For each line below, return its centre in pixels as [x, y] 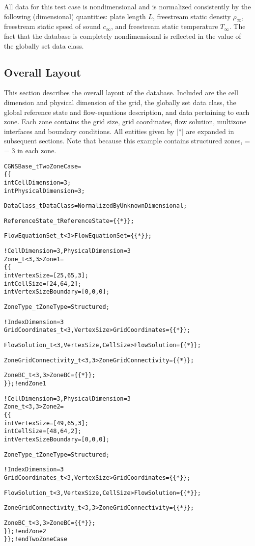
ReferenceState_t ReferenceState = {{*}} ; [69, 221]
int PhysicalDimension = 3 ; [44, 191]
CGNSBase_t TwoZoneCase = [43, 166]
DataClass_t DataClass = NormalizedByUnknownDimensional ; [96, 206]
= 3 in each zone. [30, 150]
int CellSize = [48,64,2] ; [43, 431]
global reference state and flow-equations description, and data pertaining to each [127, 112]
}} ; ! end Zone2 [25, 531]
